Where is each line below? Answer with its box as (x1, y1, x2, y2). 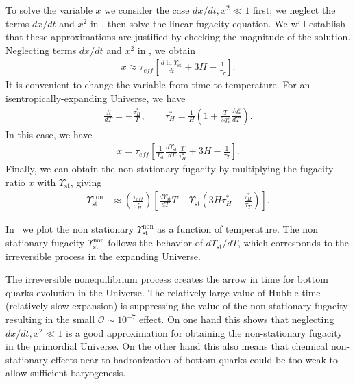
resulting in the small (5, 312, 95, 327)
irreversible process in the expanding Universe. (5, 248, 201, 263)
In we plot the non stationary (5, 222, 134, 236)
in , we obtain (137, 42, 196, 57)
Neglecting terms (5, 42, 77, 57)
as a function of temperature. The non (157, 222, 318, 236)
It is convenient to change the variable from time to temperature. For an (5, 77, 310, 92)
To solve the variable (5, 3, 93, 16)
